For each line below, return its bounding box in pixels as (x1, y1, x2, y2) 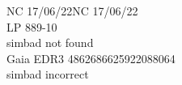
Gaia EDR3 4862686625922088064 (6, 49, 176, 66)
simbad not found (6, 34, 94, 51)
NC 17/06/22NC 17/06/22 (6, 2, 138, 19)
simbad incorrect (6, 66, 89, 83)
